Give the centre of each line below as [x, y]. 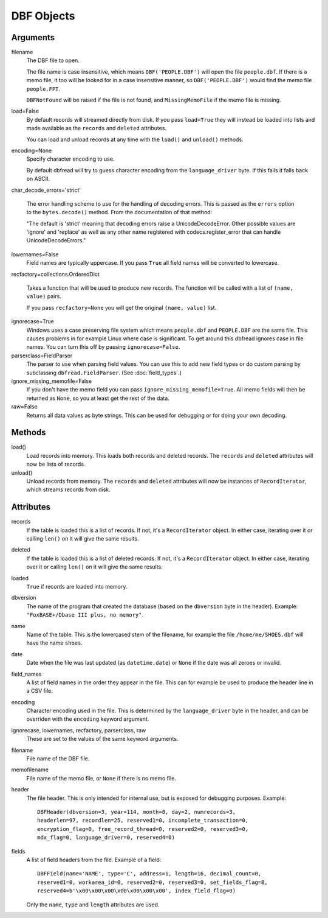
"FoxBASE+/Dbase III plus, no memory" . [85, 615]
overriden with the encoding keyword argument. [88, 719]
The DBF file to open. [53, 60]
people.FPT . [43, 89]
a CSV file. [39, 691]
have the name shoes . [55, 643]
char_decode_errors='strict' [46, 190]
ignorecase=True [32, 321]
